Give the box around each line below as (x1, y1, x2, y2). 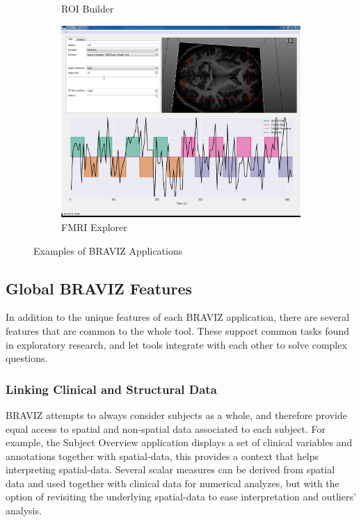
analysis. (6, 503, 42, 518)
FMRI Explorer (61, 219, 127, 234)
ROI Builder (61, 1, 114, 15)
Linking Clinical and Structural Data (6, 380, 217, 397)
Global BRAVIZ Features (6, 277, 193, 299)
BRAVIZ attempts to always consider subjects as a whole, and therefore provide (6, 407, 347, 422)
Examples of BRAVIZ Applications (33, 243, 183, 258)
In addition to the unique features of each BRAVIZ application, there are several (6, 310, 350, 324)
